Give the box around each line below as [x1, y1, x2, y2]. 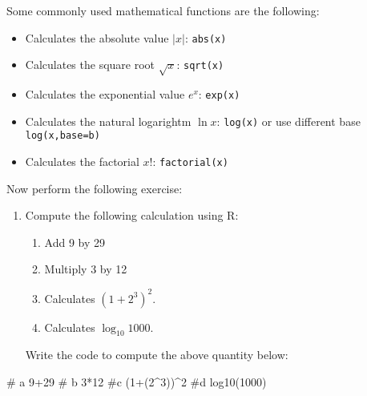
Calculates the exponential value [25, 86, 185, 103]
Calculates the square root [25, 56, 155, 73]
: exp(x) [198, 86, 240, 103]
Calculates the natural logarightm [25, 112, 192, 129]
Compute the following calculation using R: [25, 207, 239, 224]
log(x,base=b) [25, 130, 100, 142]
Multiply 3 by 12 [44, 261, 127, 277]
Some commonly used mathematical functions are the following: [6, 2, 320, 18]
